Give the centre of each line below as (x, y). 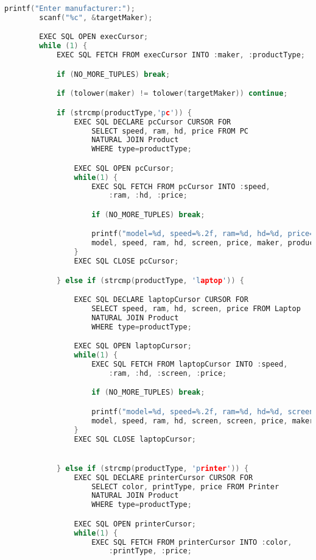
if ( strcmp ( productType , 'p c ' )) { (124, 113)
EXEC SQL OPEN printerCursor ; (135, 524)
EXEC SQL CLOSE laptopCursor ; (135, 439)
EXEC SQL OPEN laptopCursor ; (133, 346)
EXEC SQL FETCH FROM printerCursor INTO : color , (192, 542)
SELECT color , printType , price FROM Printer (185, 486)
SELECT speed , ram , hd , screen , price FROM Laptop (196, 309)
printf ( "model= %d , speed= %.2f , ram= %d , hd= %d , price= (203, 234)
